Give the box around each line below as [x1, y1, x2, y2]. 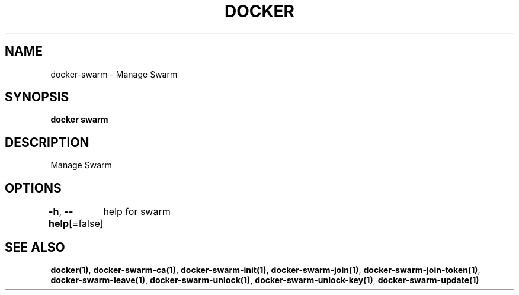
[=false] [68, 217, 104, 230]
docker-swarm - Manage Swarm [50, 69, 178, 79]
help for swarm [103, 206, 171, 218]
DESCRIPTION [5, 134, 89, 150]
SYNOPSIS [5, 89, 69, 105]
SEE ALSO [5, 239, 65, 255]
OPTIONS [5, 180, 62, 195]
